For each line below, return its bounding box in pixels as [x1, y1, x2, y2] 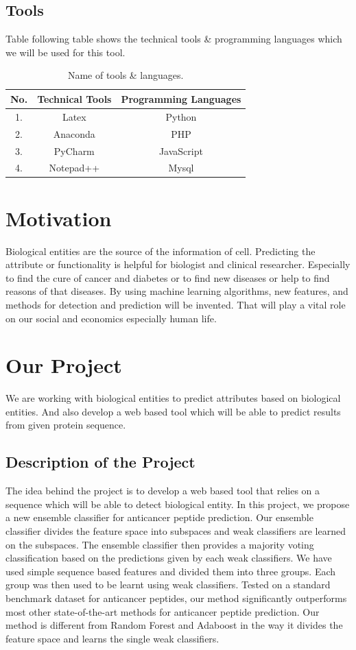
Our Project [5, 351, 122, 379]
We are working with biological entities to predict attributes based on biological [5, 391, 341, 405]
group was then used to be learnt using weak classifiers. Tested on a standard [5, 577, 331, 592]
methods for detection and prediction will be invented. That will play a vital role [5, 297, 346, 311]
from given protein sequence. [5, 418, 126, 432]
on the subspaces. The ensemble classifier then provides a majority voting [5, 537, 314, 551]
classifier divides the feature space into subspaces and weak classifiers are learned [5, 524, 346, 538]
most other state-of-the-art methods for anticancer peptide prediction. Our [5, 604, 320, 618]
